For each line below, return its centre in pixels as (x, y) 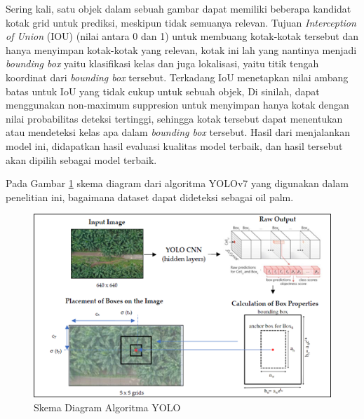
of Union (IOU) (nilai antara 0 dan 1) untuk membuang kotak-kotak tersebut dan (182, 36)
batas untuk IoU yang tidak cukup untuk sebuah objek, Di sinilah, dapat (163, 91)
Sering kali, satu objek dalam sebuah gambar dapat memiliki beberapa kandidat (178, 8)
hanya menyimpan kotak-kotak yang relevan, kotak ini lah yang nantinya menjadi (181, 49)
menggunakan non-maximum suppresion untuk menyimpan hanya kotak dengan (177, 105)
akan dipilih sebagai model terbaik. (81, 159)
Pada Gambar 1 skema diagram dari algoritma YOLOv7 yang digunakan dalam (177, 183)
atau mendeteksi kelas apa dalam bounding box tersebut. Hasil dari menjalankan (178, 132)
